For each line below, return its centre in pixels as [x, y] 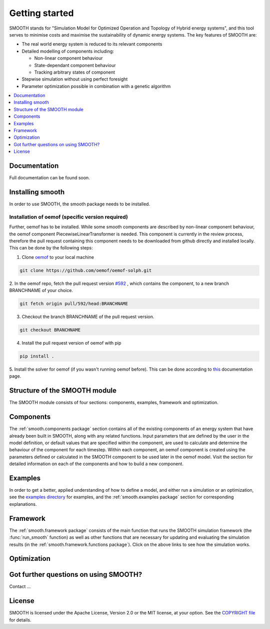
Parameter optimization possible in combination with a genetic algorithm [96, 86]
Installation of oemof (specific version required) [69, 217]
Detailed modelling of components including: [68, 51]
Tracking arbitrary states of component [74, 72]
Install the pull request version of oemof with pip [71, 343]
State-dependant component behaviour [75, 65]
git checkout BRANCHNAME [50, 330]
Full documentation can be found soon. [49, 178]
